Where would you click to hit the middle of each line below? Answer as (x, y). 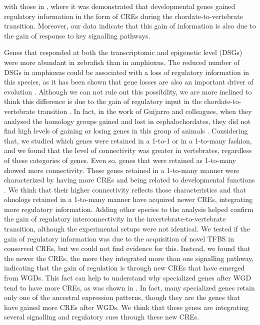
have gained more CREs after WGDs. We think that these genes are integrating (126, 307)
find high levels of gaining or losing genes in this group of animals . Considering (126, 131)
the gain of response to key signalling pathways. (77, 35)
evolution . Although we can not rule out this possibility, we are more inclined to (128, 91)
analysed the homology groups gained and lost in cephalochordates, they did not (127, 121)
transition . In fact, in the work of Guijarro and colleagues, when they (144, 111)
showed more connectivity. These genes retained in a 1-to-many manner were (122, 170)
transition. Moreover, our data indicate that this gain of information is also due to (130, 26)
